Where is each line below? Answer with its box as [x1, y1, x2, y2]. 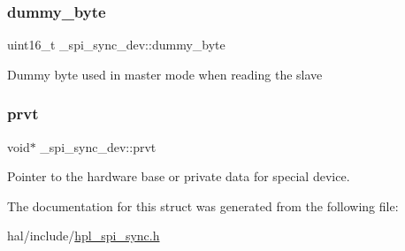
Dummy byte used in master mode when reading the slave [7, 65, 323, 83]
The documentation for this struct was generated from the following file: [7, 196, 399, 215]
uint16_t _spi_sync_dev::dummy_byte [7, 35, 225, 54]
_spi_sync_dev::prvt [40, 137, 157, 156]
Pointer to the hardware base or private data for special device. [7, 167, 350, 186]
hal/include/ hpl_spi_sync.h [7, 226, 160, 245]
